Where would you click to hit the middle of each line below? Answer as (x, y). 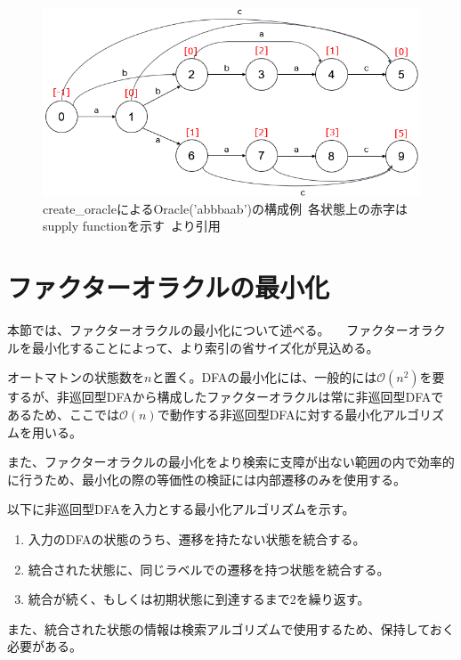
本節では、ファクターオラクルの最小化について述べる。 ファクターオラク (226, 330)
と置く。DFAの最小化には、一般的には (264, 377)
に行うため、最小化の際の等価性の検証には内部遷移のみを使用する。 (206, 479)
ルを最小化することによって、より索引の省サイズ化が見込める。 (193, 347)
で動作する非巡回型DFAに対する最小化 (270, 414)
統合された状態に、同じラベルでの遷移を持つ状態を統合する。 (209, 569)
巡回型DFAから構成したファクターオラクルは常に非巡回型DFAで (256, 397)
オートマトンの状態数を (76, 377)
